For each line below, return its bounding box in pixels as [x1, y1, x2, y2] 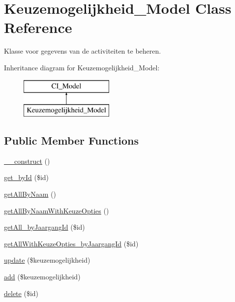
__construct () [4, 155, 50, 166]
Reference [4, 17, 72, 37]
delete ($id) [4, 288, 39, 298]
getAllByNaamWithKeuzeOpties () [4, 205, 109, 215]
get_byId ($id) [4, 172, 49, 182]
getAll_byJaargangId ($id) [4, 222, 85, 232]
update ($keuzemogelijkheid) [4, 255, 90, 265]
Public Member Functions [4, 133, 139, 148]
